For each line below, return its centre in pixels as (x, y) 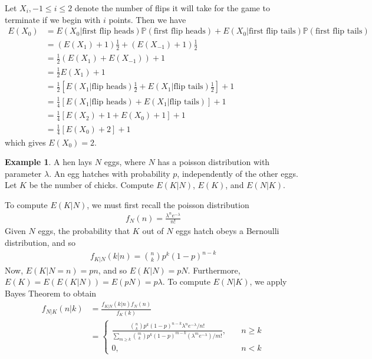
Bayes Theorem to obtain (51, 293)
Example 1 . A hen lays (49, 162)
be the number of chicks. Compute (91, 185)
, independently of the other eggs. (238, 173)
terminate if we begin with (53, 19)
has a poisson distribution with (214, 162)
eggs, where (125, 162)
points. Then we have (147, 19)
